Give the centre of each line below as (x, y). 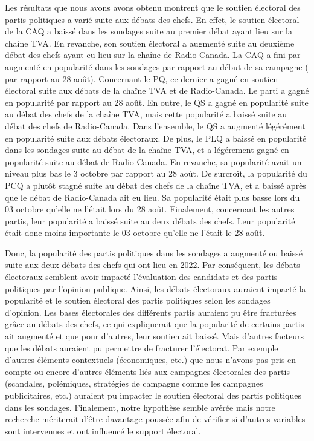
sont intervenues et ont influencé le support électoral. (103, 430)
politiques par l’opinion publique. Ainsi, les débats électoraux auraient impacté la (155, 288)
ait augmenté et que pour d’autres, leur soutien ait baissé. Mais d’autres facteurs (155, 336)
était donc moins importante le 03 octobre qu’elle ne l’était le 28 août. (135, 233)
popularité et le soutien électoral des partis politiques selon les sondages (138, 300)
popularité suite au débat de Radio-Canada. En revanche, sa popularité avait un (153, 161)
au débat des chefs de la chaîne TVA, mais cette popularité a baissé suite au (146, 114)
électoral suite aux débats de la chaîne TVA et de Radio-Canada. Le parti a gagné (157, 90)
